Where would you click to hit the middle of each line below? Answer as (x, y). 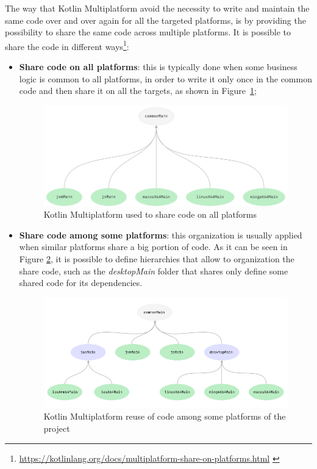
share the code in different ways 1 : (67, 45)
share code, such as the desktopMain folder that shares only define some (154, 270)
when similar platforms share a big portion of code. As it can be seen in (153, 247)
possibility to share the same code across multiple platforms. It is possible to (148, 32)
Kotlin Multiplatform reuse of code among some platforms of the (165, 416)
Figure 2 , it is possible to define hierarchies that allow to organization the (157, 259)
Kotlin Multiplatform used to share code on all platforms (150, 214)
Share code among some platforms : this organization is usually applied (161, 234)
